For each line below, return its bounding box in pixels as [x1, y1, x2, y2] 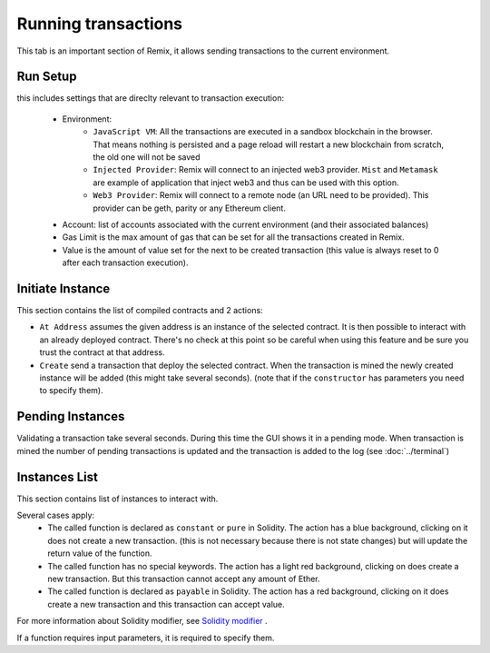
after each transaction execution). [62, 257, 189, 268]
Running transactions [16, 14, 183, 34]
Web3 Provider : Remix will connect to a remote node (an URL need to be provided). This [93, 190, 429, 201]
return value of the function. [47, 548, 153, 559]
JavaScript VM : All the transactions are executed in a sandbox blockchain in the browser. [93, 126, 433, 137]
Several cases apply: [16, 510, 95, 520]
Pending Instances [16, 409, 125, 424]
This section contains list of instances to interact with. [16, 493, 219, 504]
